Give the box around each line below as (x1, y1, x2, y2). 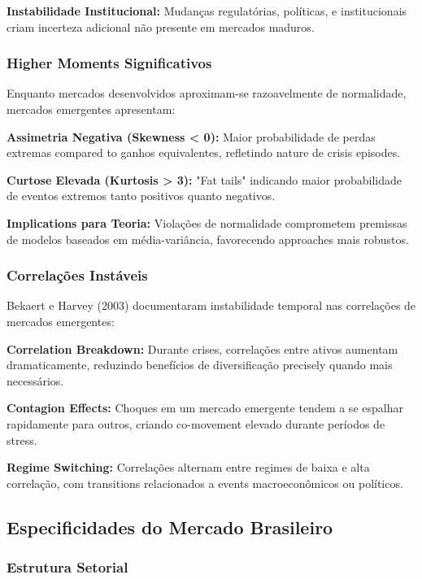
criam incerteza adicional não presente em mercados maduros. (7, 18, 315, 35)
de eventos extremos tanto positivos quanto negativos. (7, 187, 276, 204)
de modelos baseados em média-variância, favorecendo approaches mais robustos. (7, 230, 409, 247)
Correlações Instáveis (7, 265, 148, 285)
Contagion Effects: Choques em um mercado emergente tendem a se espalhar (7, 399, 403, 416)
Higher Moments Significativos (7, 53, 212, 73)
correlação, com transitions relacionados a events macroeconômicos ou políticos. (7, 474, 403, 491)
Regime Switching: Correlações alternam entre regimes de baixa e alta (7, 459, 370, 476)
